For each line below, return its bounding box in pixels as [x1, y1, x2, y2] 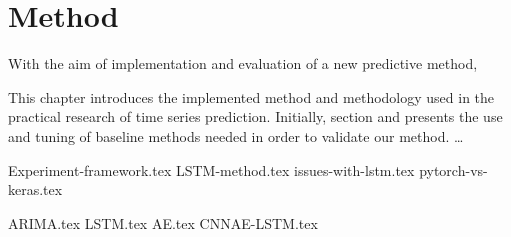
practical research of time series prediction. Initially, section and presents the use [8, 106, 503, 127]
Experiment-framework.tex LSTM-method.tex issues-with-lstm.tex [8, 159, 415, 180]
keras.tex [8, 179, 63, 200]
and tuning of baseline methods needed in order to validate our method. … [8, 125, 464, 146]
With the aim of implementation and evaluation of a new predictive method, [8, 53, 478, 74]
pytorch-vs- [419, 159, 488, 180]
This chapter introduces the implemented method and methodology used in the [8, 86, 495, 107]
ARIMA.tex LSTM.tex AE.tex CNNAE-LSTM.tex [8, 212, 318, 233]
